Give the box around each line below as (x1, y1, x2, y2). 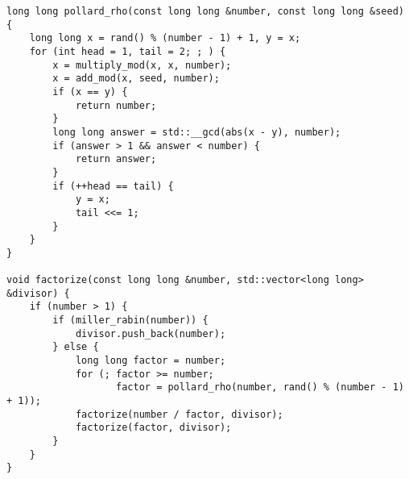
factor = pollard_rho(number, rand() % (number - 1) (116, 381, 404, 394)
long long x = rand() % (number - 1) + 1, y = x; (29, 32, 301, 44)
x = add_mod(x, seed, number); (52, 73, 220, 85)
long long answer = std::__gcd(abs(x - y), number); (52, 126, 341, 138)
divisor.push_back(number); (75, 327, 226, 339)
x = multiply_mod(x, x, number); (52, 59, 232, 71)
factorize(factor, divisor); (75, 422, 232, 434)
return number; (75, 99, 157, 111)
